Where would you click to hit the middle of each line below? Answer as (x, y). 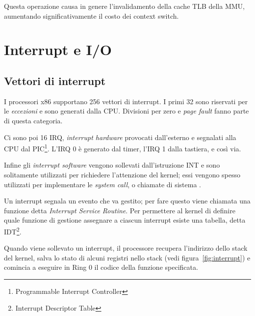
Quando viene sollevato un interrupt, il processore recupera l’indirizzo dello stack (126, 248)
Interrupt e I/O (58, 49)
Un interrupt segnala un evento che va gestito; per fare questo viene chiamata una (127, 201)
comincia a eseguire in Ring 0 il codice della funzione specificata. (101, 267)
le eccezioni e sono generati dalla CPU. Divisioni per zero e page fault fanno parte (127, 111)
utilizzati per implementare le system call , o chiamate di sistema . (102, 184)
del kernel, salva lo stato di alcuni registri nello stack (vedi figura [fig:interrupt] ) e (127, 257)
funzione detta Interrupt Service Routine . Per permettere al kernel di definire (120, 210)
